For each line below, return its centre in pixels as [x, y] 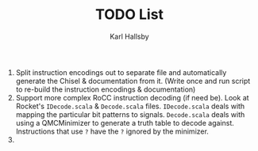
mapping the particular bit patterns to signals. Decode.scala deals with [130, 114]
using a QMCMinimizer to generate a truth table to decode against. [125, 123]
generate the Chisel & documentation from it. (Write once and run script [133, 81]
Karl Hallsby [129, 36]
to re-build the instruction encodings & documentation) [106, 89]
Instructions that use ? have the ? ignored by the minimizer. [112, 131]
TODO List [129, 15]
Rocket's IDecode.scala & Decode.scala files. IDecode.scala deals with [130, 106]
